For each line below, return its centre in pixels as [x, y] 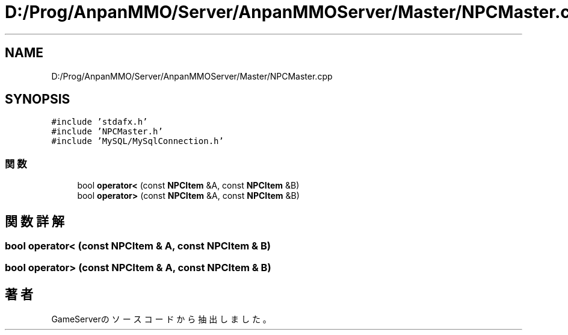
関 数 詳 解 [35, 221]
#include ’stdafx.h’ [100, 122]
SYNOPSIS [38, 99]
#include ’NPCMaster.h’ [107, 132]
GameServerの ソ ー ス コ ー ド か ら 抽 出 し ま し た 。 [161, 319]
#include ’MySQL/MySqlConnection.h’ [137, 141]
